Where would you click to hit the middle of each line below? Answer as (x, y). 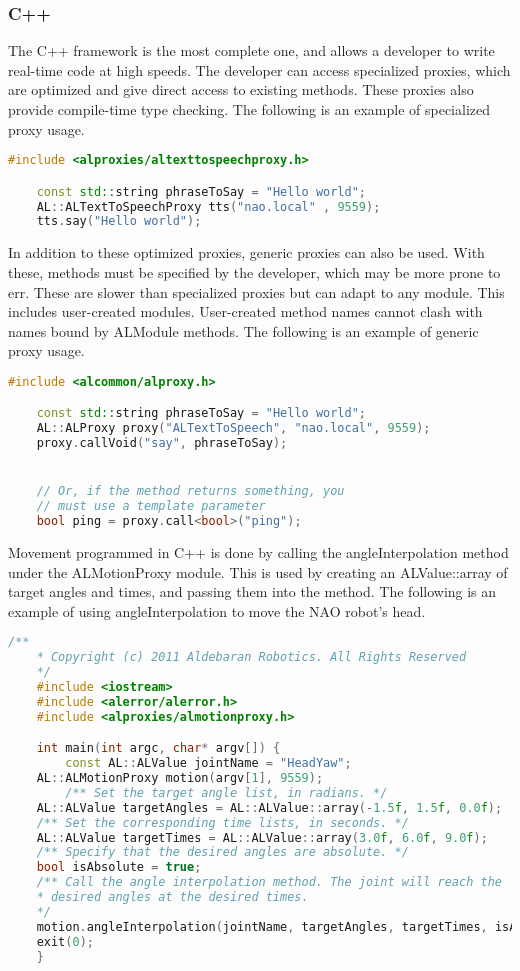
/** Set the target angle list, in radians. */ (226, 792)
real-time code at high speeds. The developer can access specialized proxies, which (259, 69)
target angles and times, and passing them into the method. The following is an (252, 591)
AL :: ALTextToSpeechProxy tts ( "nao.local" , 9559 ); (208, 206)
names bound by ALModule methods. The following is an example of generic (243, 330)
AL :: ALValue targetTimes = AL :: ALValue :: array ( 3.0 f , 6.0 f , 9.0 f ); (262, 837)
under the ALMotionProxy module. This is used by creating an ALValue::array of (258, 571)
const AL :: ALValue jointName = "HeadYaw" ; (208, 763)
